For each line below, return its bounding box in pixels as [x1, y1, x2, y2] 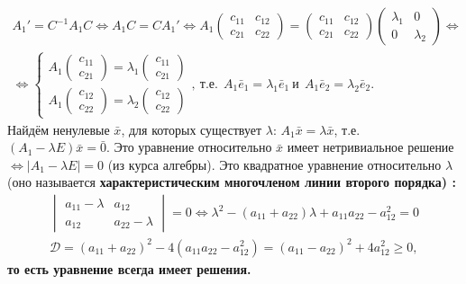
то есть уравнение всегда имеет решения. [7, 259, 251, 278]
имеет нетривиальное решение [287, 138, 454, 156]
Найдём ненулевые [7, 120, 110, 138]
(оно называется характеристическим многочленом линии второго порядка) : [7, 173, 456, 191]
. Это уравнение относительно [105, 138, 272, 156]
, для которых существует [121, 120, 262, 138]
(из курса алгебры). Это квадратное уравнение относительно [107, 155, 442, 173]
